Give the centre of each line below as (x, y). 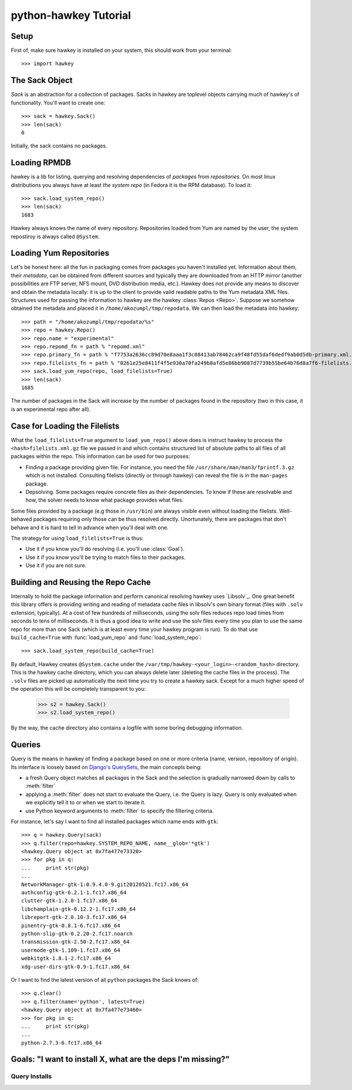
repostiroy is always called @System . (55, 236)
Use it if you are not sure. (56, 566)
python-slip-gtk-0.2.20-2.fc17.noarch (77, 934)
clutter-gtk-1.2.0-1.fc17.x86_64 (69, 901)
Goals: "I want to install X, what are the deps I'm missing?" (120, 1059)
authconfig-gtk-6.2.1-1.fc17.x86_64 (74, 893)
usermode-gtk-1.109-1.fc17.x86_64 (71, 950)
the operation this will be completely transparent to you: (78, 688)
